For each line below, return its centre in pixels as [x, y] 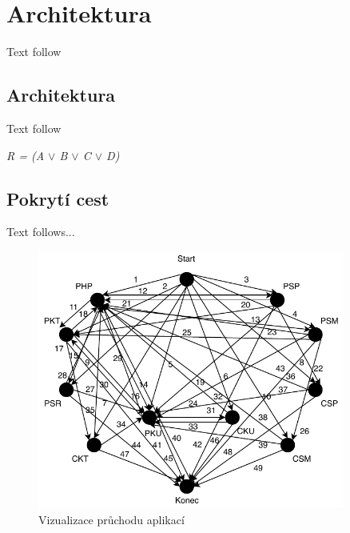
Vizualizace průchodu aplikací [111, 520]
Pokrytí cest [58, 198]
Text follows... [41, 232]
